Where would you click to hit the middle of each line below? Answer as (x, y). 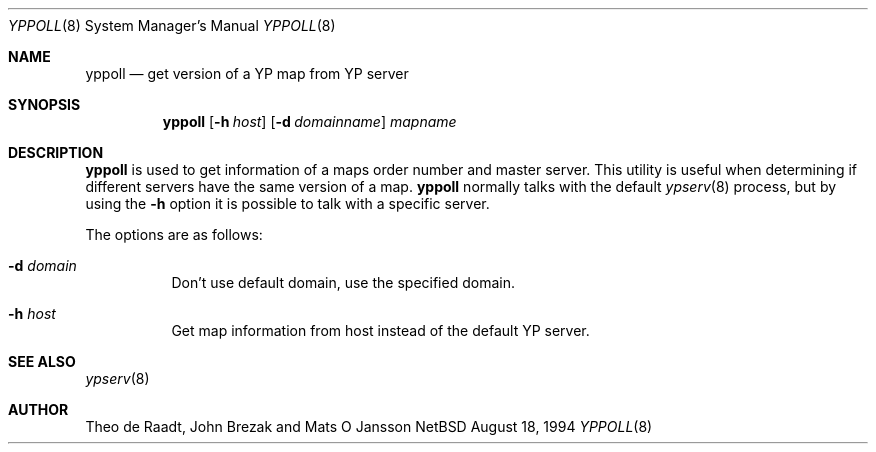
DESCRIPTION (56, 152)
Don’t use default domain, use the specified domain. (343, 282)
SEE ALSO (42, 361)
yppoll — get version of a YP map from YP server (247, 73)
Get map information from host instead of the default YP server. (380, 330)
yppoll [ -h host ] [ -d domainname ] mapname (309, 121)
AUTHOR (38, 409)
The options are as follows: (174, 234)
